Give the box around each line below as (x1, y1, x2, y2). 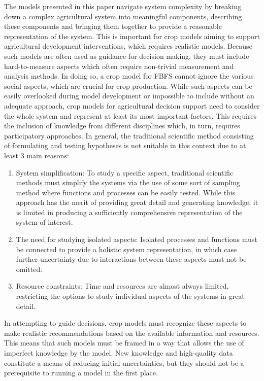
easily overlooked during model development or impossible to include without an (4, 90, 254, 101)
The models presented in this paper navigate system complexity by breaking (4, 1, 242, 11)
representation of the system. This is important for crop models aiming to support (4, 30, 260, 41)
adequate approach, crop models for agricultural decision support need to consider (4, 100, 260, 111)
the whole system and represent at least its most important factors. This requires (4, 110, 257, 121)
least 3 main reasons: (4, 150, 69, 160)
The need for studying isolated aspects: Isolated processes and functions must (16, 234, 257, 245)
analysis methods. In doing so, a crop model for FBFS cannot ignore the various (4, 71, 254, 81)
